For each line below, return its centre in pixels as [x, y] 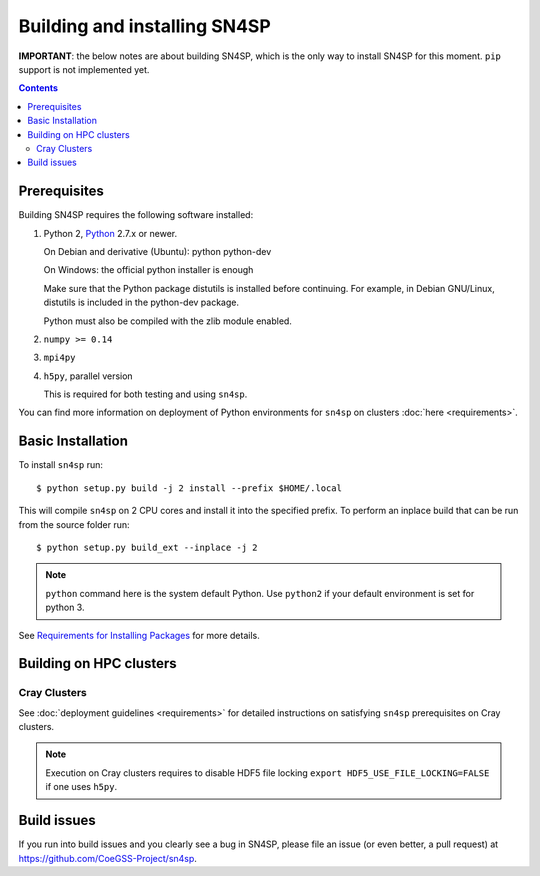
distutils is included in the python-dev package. [141, 302]
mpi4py [59, 358]
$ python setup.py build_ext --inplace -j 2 [147, 547]
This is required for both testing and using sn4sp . [145, 394]
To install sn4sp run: [61, 465]
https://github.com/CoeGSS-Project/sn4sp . [107, 858]
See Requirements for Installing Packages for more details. [139, 635]
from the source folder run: [74, 524]
